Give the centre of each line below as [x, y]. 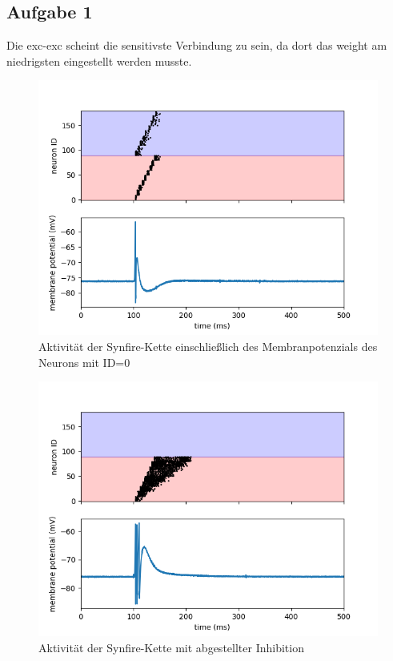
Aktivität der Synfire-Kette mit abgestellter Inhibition [171, 647]
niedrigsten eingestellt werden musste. [99, 60]
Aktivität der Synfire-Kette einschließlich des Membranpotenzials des [208, 346]
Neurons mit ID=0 [84, 362]
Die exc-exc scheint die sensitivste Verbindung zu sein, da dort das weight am [197, 45]
